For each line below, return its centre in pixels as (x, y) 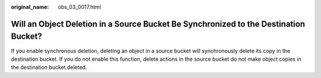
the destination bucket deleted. (49, 67)
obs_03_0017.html (79, 7)
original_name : (30, 7)
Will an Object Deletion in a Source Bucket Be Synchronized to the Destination (158, 24)
